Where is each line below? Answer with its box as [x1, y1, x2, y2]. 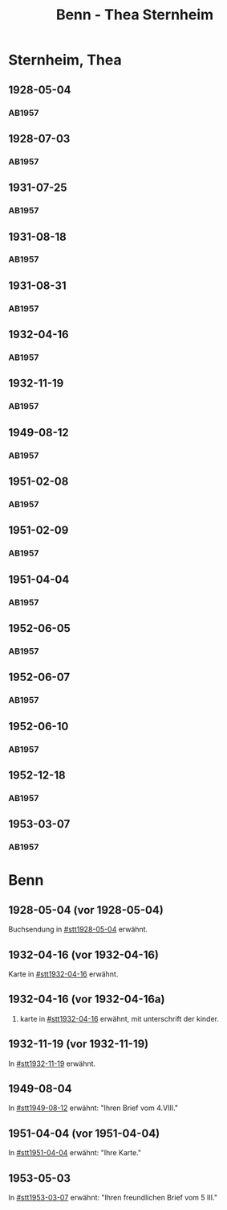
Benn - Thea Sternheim [55, 6, 214, 24]
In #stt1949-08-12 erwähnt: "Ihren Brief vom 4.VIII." [8, 1103, 179, 1113]
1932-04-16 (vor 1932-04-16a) [8, 993, 165, 1006]
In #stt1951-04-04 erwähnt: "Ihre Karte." [8, 1148, 142, 1158]
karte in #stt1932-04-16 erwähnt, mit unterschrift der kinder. [19, 1014, 219, 1023]
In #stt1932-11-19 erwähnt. [8, 1059, 96, 1068]
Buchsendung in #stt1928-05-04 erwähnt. [8, 924, 148, 935]
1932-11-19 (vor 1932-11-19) [8, 1037, 149, 1051]
